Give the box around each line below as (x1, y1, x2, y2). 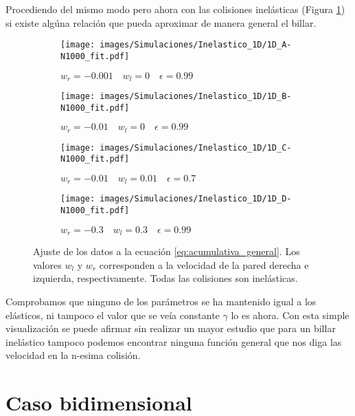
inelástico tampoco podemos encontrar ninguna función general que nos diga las (5, 334, 342, 349)
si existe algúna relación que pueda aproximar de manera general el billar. (5, 15, 317, 30)
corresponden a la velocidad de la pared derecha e (99, 257, 309, 272)
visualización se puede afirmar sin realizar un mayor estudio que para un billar (5, 321, 336, 336)
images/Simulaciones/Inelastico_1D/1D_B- (100, 91, 292, 101)
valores (33, 257, 62, 272)
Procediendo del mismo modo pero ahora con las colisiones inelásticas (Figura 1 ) (5, 2, 345, 16)
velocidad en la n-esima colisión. (5, 348, 141, 362)
